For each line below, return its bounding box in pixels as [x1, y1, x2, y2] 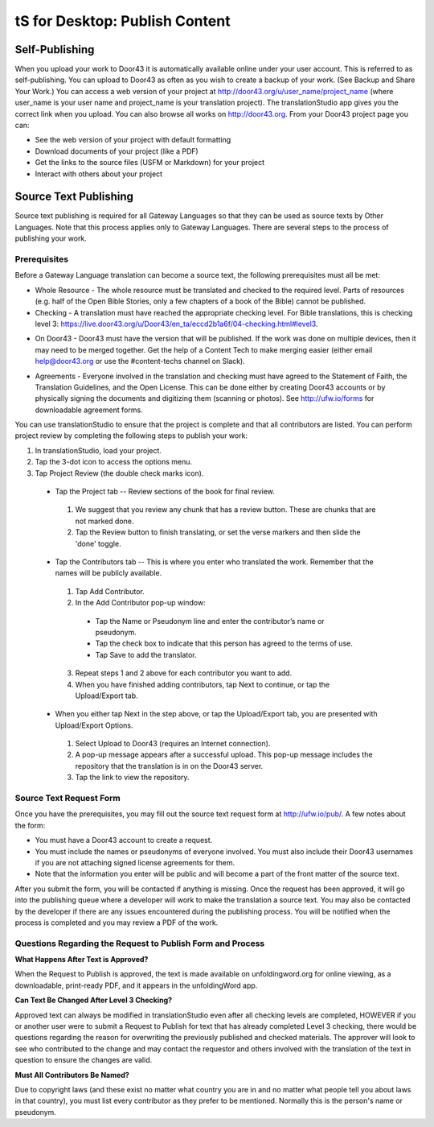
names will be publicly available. [55, 568, 162, 578]
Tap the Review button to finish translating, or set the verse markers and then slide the [75, 527, 361, 537]
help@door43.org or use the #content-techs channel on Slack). [35, 357, 245, 366]
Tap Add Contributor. [75, 586, 145, 596]
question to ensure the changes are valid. [14, 1055, 153, 1065]
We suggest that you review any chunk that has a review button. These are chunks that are [75, 505, 376, 514]
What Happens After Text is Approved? [14, 955, 149, 964]
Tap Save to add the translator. [95, 650, 197, 659]
